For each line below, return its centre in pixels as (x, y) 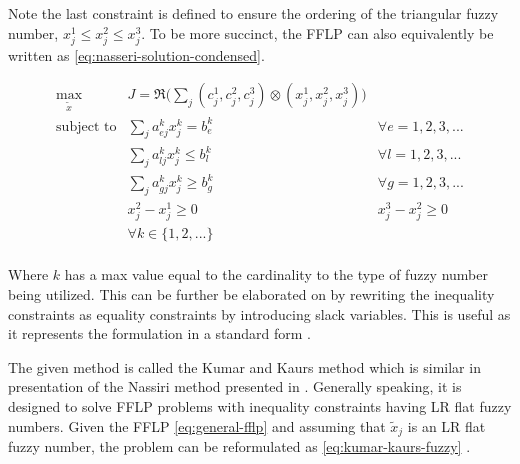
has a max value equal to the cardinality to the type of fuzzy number (276, 274)
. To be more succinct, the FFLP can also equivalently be (317, 32)
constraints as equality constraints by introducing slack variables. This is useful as (259, 313)
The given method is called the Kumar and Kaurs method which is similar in (244, 366)
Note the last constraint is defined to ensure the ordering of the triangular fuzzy (253, 13)
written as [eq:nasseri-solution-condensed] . (136, 54)
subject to (86, 126)
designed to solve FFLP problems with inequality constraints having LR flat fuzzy (260, 406)
